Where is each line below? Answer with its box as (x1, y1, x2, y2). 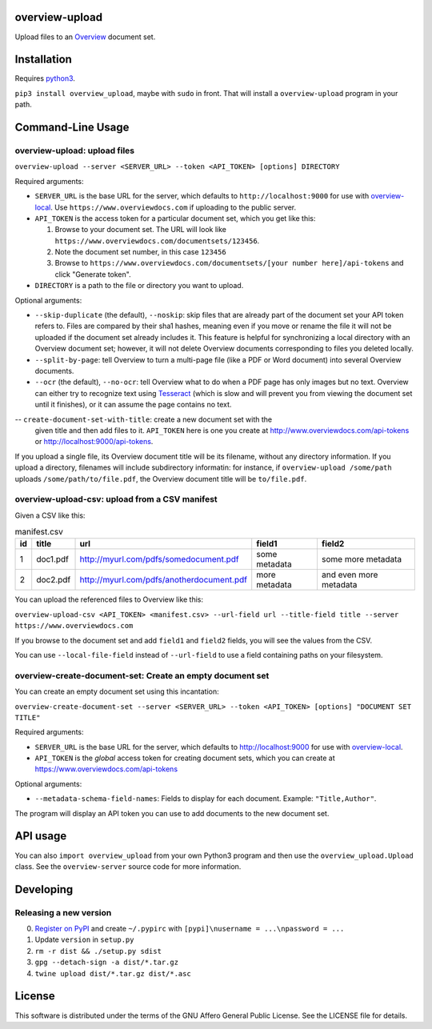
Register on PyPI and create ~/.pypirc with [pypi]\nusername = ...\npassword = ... (34, 924, 345, 934)
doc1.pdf (36, 554, 70, 565)
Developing (14, 883, 74, 896)
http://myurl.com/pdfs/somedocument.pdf (79, 554, 239, 565)
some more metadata (321, 554, 402, 565)
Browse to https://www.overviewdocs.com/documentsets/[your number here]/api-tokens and (54, 258, 404, 268)
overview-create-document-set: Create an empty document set (14, 670, 270, 681)
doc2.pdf (36, 575, 71, 586)
